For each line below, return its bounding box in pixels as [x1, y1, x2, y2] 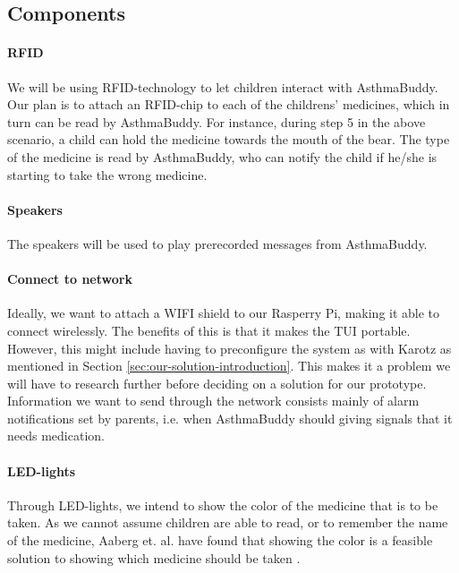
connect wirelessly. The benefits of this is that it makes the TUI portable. [7, 321, 411, 339]
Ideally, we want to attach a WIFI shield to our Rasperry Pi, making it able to [7, 304, 440, 322]
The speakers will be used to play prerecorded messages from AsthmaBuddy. [7, 234, 428, 252]
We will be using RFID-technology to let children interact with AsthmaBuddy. [7, 77, 438, 96]
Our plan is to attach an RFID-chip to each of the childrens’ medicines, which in [7, 95, 450, 114]
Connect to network [7, 269, 132, 288]
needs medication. [7, 426, 105, 445]
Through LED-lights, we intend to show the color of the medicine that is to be [7, 495, 438, 514]
